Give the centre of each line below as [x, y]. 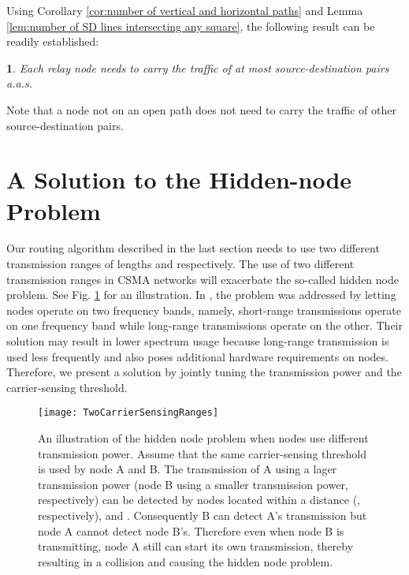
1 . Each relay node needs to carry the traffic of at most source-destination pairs [198, 67]
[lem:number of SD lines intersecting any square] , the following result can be [191, 26]
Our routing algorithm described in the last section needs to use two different [193, 248]
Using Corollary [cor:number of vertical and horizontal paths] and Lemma [185, 10]
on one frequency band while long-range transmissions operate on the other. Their [205, 325]
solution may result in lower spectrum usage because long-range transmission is [198, 341]
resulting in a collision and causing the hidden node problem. [186, 561]
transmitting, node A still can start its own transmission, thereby [196, 546]
